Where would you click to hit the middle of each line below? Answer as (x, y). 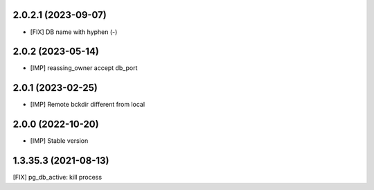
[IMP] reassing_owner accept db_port (84, 68)
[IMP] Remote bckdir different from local (88, 105)
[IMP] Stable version (59, 141)
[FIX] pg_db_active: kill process (57, 178)
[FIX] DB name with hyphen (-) (74, 32)
